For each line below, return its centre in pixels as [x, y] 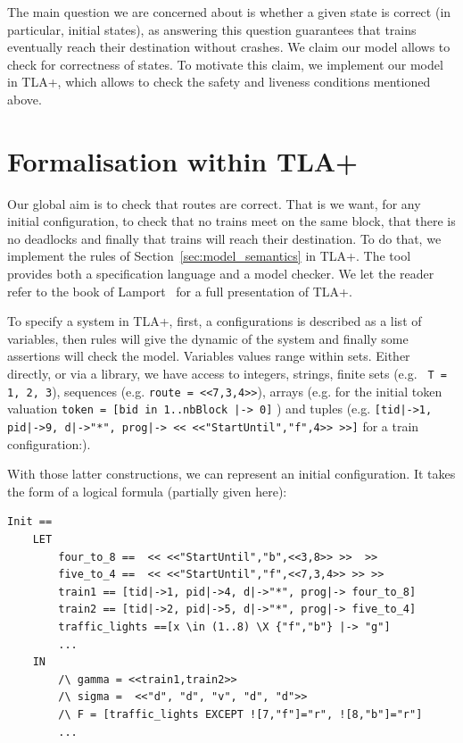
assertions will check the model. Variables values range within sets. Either [209, 356]
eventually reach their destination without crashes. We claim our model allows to [229, 47]
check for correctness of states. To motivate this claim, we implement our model [225, 64]
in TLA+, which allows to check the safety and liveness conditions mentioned [219, 82]
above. [25, 99]
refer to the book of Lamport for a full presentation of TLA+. [180, 291]
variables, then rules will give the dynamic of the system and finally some [208, 338]
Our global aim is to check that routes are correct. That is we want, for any [214, 203]
